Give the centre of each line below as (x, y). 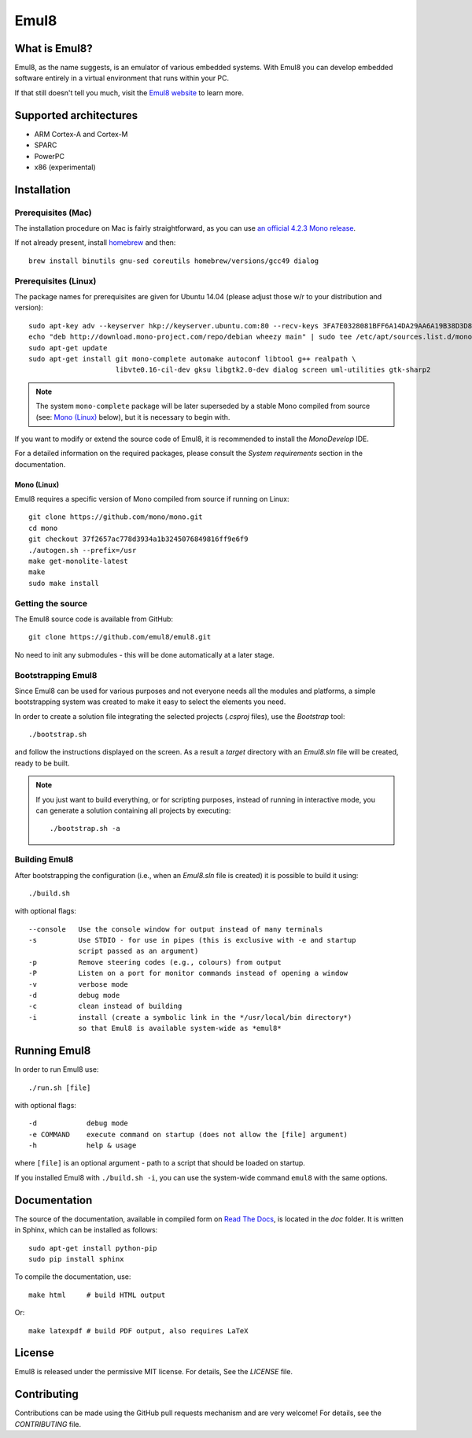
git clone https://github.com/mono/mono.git (116, 517)
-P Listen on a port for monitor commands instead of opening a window (188, 973)
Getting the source (51, 603)
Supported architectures (76, 115)
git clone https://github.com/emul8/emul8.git (120, 637)
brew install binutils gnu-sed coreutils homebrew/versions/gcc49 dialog (174, 261)
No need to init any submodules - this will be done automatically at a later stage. (144, 654)
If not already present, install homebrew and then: (95, 243)
